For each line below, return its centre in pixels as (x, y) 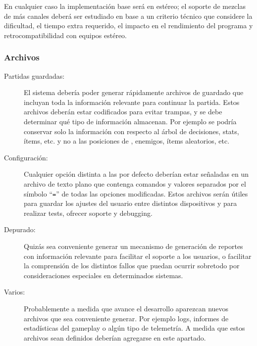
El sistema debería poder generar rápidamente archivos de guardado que (134, 92)
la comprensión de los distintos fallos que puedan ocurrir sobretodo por (132, 266)
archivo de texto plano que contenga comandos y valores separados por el (135, 183)
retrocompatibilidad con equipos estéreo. (66, 35)
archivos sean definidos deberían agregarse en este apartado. (115, 337)
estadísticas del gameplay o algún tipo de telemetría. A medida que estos (134, 328)
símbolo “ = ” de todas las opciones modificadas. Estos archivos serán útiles (136, 193)
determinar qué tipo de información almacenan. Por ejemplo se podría (130, 121)
